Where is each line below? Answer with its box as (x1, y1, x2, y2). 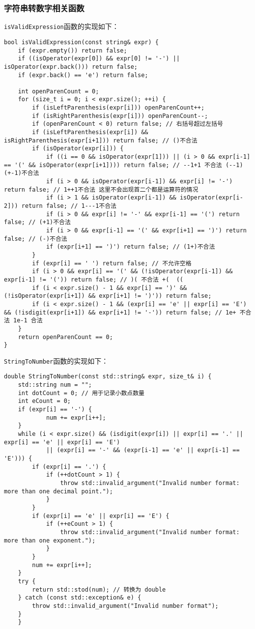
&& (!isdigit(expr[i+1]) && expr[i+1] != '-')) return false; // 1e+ (4, 309, 236, 316)
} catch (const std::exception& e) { (18, 594, 142, 601)
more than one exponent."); (4, 537, 96, 544)
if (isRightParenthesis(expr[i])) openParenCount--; (32, 112, 208, 119)
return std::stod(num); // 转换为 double (32, 586, 166, 593)
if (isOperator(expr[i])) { (32, 145, 124, 152)
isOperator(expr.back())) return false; (4, 63, 138, 70)
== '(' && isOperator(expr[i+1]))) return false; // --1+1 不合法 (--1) (4, 161, 243, 169)
